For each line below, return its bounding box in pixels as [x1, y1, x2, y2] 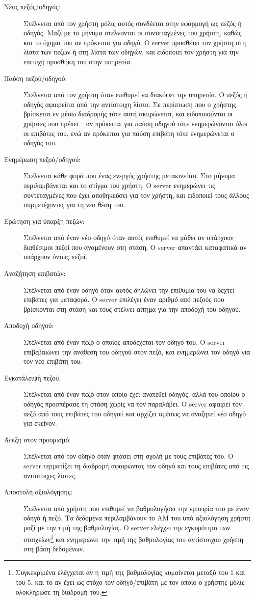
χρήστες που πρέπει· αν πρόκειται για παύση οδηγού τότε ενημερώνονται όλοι [24, 118, 248, 128]
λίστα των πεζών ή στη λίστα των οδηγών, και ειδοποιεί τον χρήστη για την [24, 47, 239, 57]
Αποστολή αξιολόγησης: [4, 487, 73, 497]
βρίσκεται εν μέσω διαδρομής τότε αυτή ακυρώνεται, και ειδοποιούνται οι [24, 109, 233, 119]
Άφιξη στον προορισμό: [4, 434, 71, 444]
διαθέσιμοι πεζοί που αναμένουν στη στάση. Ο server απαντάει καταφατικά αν [24, 242, 247, 252]
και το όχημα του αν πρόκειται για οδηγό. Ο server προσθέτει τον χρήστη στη [24, 37, 246, 47]
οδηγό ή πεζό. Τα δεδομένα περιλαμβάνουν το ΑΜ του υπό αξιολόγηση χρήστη [24, 513, 251, 523]
